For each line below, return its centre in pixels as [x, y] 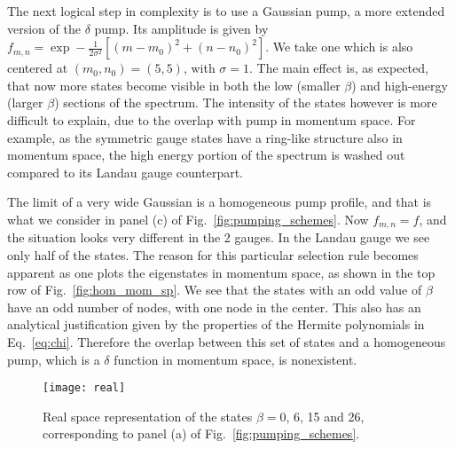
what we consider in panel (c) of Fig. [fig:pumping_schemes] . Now [188, 219]
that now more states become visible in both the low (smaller [174, 85]
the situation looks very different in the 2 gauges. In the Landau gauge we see [219, 237]
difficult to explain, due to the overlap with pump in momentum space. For [212, 119]
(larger [25, 102]
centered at [38, 68]
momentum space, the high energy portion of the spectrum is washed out [206, 155]
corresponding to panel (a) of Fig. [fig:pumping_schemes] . [201, 433]
